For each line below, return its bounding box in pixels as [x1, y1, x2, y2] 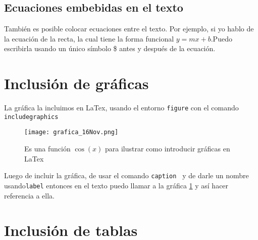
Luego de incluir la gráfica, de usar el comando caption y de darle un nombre [4, 170, 249, 181]
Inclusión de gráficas [4, 73, 149, 94]
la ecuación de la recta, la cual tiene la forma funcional [4, 33, 174, 44]
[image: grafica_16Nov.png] [24, 129, 119, 136]
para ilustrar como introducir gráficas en [105, 143, 230, 154]
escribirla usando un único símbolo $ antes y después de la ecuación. [4, 43, 216, 54]
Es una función [24, 143, 71, 154]
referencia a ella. [4, 190, 55, 201]
